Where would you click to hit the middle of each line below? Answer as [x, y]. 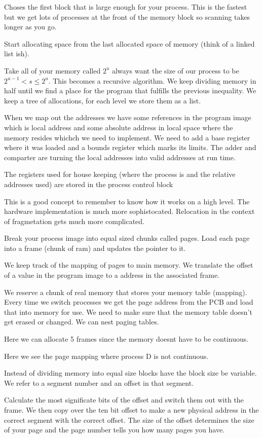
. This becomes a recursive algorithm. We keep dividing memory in [152, 80]
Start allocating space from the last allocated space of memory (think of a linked [129, 43]
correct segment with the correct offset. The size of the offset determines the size [129, 419]
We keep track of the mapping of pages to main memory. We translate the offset [129, 265]
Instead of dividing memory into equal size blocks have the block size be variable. [130, 373]
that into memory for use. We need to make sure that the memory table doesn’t [128, 312]
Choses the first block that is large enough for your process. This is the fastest [126, 7]
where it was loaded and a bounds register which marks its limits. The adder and [130, 147]
